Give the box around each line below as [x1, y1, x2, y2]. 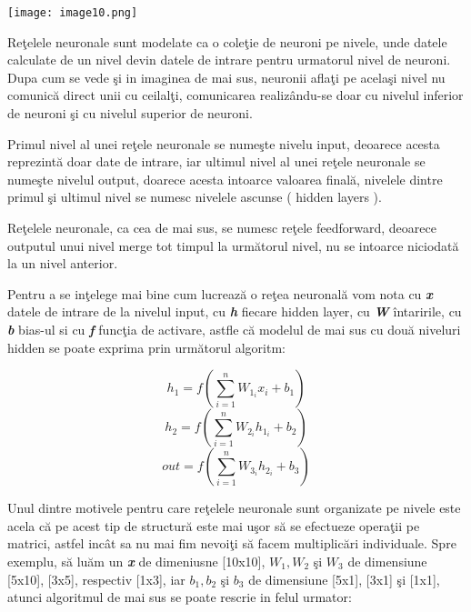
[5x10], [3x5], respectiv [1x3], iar [7, 569, 185, 588]
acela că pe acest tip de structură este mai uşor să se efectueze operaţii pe [7, 516, 420, 535]
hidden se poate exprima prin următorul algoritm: [7, 337, 286, 356]
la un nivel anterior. [7, 254, 118, 273]
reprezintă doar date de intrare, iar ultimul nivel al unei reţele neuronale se [7, 152, 426, 171]
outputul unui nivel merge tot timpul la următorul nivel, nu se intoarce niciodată [7, 236, 459, 255]
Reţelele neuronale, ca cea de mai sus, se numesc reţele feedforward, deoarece [7, 218, 436, 236]
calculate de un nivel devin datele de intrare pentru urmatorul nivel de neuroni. [7, 50, 451, 69]
